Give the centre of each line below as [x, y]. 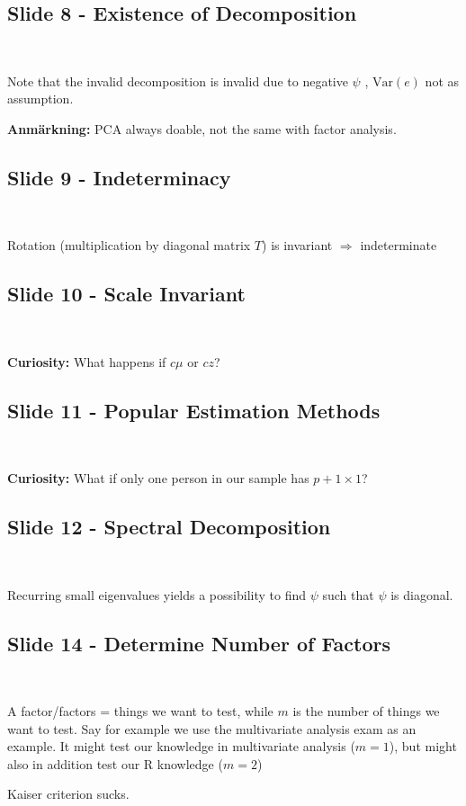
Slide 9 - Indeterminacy [119, 177]
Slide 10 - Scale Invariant [126, 294]
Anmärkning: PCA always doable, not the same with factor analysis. [202, 128]
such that [348, 594]
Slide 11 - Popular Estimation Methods [194, 410]
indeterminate [399, 245]
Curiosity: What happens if [87, 361]
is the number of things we [366, 710]
